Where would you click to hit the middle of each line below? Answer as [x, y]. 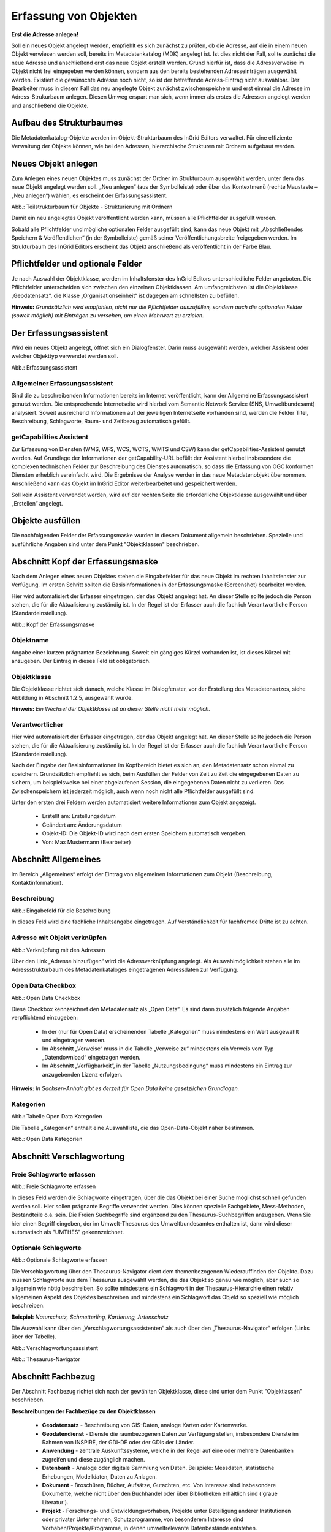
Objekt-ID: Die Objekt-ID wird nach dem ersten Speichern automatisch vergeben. [144, 833]
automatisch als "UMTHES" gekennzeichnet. [68, 1232]
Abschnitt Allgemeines [56, 859]
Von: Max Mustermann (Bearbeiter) [86, 842]
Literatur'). [55, 1502]
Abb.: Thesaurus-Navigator [46, 1359]
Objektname [30, 640]
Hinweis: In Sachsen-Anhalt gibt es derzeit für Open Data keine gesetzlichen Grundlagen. [125, 1088]
